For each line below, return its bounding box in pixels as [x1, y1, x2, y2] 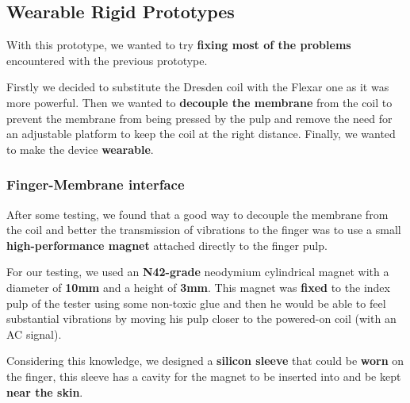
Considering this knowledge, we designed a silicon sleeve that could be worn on [6, 352, 404, 369]
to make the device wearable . [6, 140, 154, 157]
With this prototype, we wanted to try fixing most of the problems [6, 36, 351, 53]
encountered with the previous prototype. [6, 52, 208, 68]
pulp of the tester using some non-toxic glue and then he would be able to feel [6, 294, 386, 311]
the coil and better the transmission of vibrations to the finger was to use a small [6, 221, 401, 238]
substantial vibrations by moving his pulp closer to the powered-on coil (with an [6, 310, 397, 327]
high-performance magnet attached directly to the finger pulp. [6, 236, 328, 253]
